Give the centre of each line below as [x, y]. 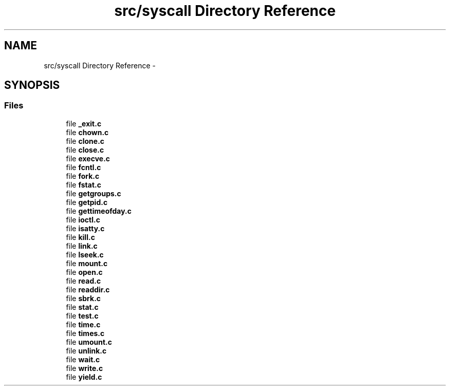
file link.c [82, 246]
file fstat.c [83, 184]
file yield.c [84, 377]
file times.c [85, 333]
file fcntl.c [83, 167]
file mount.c [87, 263]
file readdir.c [88, 289]
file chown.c [87, 132]
